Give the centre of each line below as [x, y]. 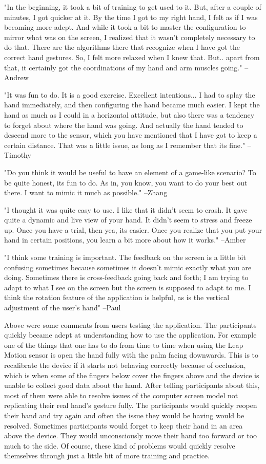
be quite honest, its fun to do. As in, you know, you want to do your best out [126, 182]
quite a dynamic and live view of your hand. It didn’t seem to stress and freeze [128, 220]
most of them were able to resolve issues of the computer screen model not [121, 395]
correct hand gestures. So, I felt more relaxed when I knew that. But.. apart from [132, 57]
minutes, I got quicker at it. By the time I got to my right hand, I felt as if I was [131, 17]
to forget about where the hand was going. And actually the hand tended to [124, 125]
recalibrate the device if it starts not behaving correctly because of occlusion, [125, 365]
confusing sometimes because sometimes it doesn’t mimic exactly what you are [128, 267]
